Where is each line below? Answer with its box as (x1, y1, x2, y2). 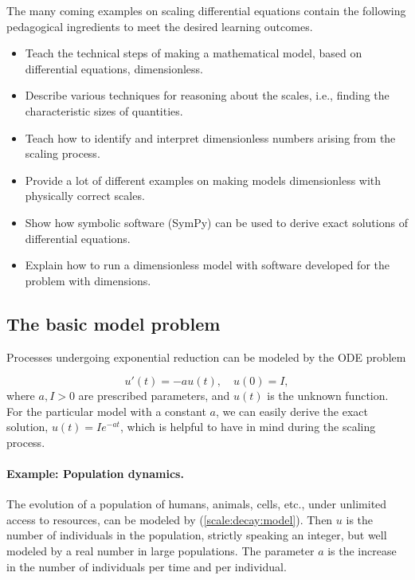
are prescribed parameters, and (78, 387, 230, 404)
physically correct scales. (25, 187, 145, 204)
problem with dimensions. (25, 272, 151, 288)
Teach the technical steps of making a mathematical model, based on (25, 45, 362, 61)
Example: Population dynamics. (6, 465, 184, 482)
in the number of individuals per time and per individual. (6, 558, 287, 574)
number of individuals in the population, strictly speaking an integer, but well (6, 527, 387, 543)
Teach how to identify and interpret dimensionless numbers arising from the (25, 129, 396, 146)
